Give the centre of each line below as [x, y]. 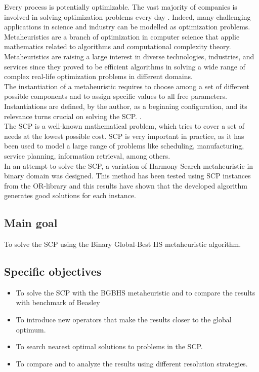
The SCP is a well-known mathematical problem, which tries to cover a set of [124, 126]
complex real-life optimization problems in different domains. [98, 76]
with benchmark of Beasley [58, 302]
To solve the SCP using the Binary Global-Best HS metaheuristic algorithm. [123, 244]
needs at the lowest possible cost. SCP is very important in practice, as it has [124, 136]
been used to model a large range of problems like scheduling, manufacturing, [124, 146]
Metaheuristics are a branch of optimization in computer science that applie [122, 36]
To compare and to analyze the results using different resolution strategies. [132, 363]
